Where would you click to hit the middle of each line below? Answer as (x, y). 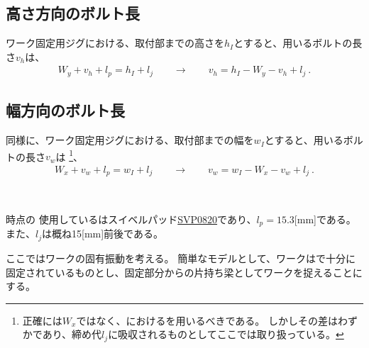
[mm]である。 (325, 219)
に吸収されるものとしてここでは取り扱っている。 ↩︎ (226, 334)
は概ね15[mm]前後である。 (103, 234)
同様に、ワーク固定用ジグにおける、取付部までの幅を (130, 140)
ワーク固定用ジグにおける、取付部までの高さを (115, 43)
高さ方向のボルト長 (73, 13)
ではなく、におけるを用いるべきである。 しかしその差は (207, 320)
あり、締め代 (72, 334)
